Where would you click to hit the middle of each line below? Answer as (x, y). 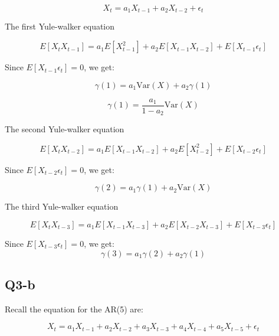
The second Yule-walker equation (65, 129)
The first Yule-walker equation (60, 26)
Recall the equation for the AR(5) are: (74, 309)
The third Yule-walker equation (62, 206)
